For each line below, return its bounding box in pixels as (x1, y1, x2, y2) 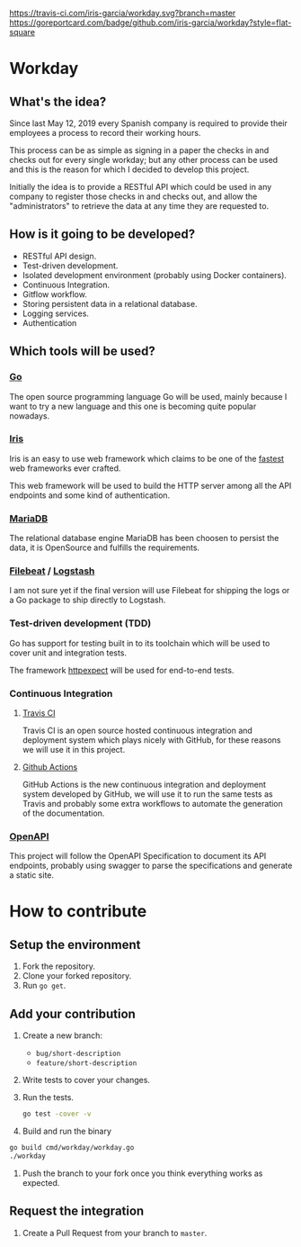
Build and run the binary (22, 1125, 112, 1136)
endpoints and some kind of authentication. (9, 490, 171, 501)
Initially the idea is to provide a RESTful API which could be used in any (9, 182, 272, 192)
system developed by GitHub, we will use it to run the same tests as (22, 788, 273, 800)
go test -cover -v (22, 1109, 92, 1119)
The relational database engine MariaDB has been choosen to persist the (9, 533, 279, 544)
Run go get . (22, 980, 66, 991)
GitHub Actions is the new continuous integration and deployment (22, 779, 267, 790)
